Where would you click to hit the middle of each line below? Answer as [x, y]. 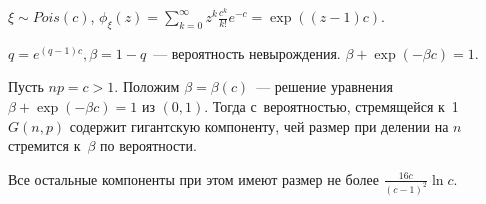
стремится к [44, 145]
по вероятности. [148, 145]
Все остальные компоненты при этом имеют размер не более [193, 178]
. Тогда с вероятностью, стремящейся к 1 [331, 105]
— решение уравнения [324, 86]
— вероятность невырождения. [247, 52]
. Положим [147, 86]
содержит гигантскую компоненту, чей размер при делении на [259, 125]
